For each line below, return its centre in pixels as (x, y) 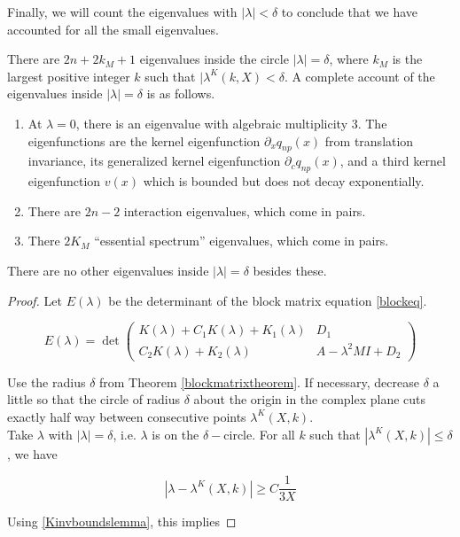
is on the (175, 434)
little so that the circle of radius (94, 399)
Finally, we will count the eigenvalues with (122, 12)
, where (349, 59)
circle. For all (259, 434)
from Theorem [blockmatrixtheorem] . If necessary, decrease (259, 381)
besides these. (290, 270)
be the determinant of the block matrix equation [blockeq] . (268, 300)
